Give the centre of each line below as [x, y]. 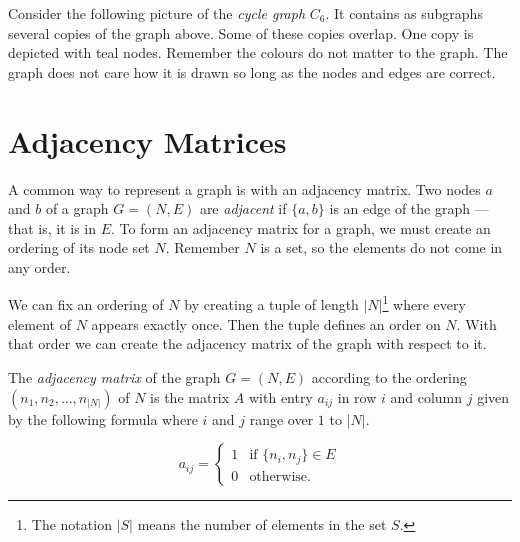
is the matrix [190, 396]
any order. [39, 266]
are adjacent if [243, 208]
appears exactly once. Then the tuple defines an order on [266, 323]
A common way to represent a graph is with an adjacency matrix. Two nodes [244, 188]
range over [281, 418]
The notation [71, 524]
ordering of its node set [79, 247]
